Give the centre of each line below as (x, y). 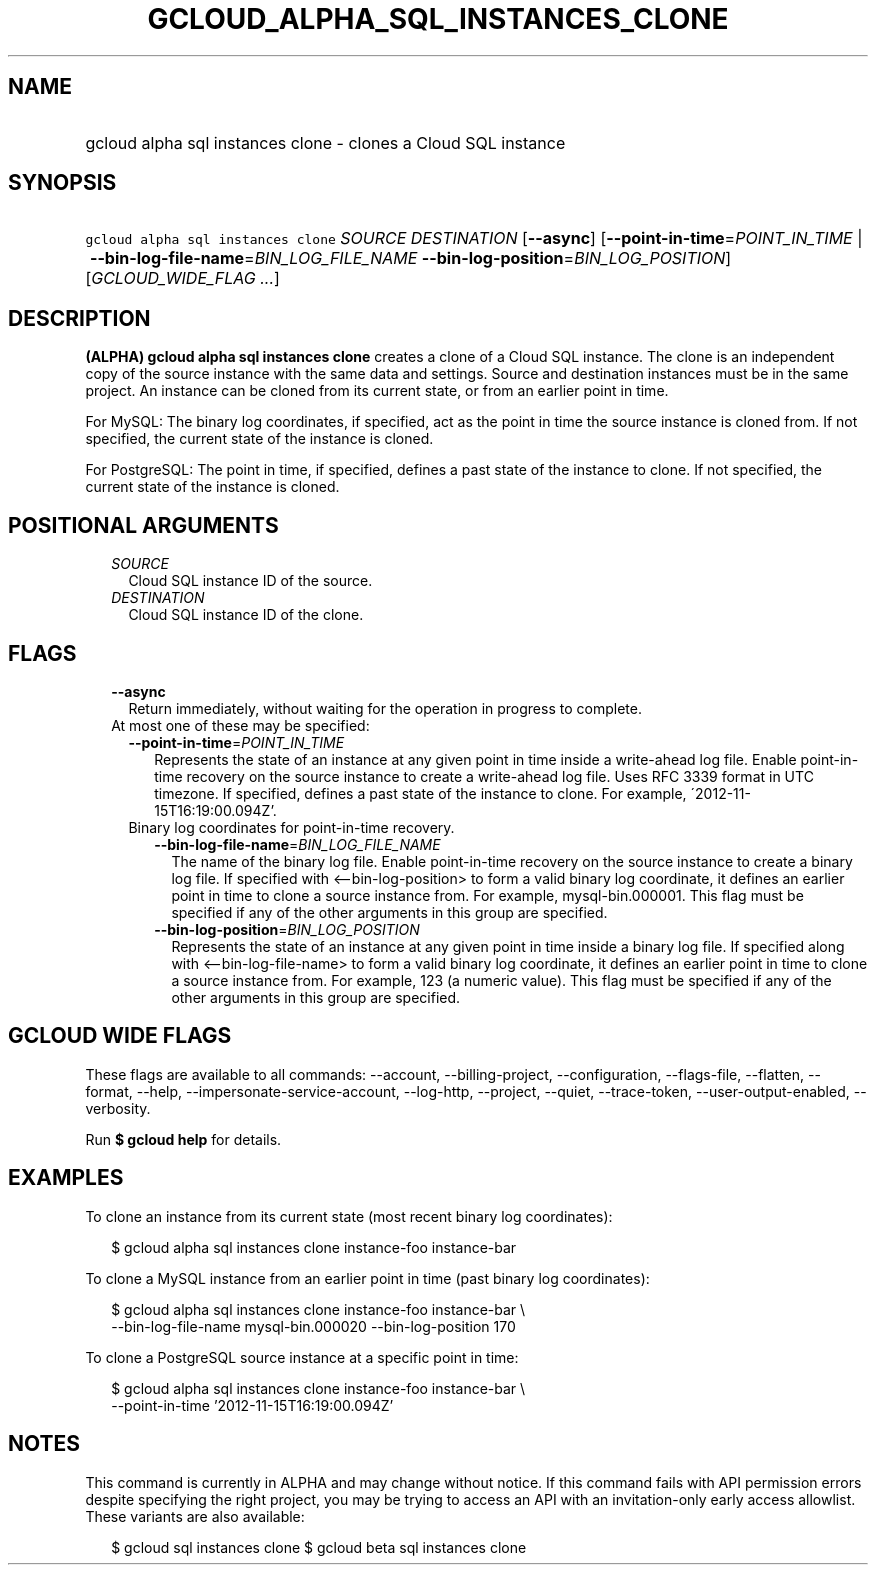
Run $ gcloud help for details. (183, 1139)
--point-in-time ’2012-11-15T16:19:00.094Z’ (252, 1405)
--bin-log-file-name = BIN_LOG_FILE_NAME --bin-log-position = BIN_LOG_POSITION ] (410, 258)
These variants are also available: (195, 1516)
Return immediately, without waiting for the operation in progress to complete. (385, 708)
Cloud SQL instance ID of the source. (250, 581)
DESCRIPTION (79, 318)
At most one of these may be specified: (240, 725)
